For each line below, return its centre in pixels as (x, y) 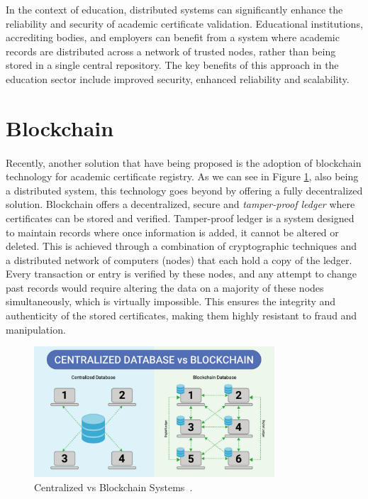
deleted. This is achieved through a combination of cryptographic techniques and (182, 246)
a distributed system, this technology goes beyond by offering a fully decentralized (184, 190)
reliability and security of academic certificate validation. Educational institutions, (184, 23)
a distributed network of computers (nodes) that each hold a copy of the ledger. (179, 259)
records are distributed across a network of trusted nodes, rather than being (171, 51)
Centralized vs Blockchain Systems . (113, 487)
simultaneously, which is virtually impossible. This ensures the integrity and (171, 301)
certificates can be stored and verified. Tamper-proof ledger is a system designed (180, 218)
